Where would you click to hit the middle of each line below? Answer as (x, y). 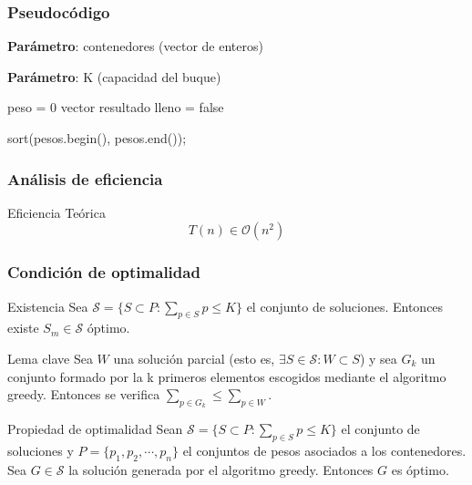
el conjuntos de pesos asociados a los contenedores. (324, 451)
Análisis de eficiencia (85, 178)
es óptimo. (420, 470)
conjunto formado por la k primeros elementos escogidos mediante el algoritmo (227, 376)
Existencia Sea (48, 306)
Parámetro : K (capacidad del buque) (114, 76)
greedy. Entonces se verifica (84, 394)
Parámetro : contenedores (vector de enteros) (135, 46)
